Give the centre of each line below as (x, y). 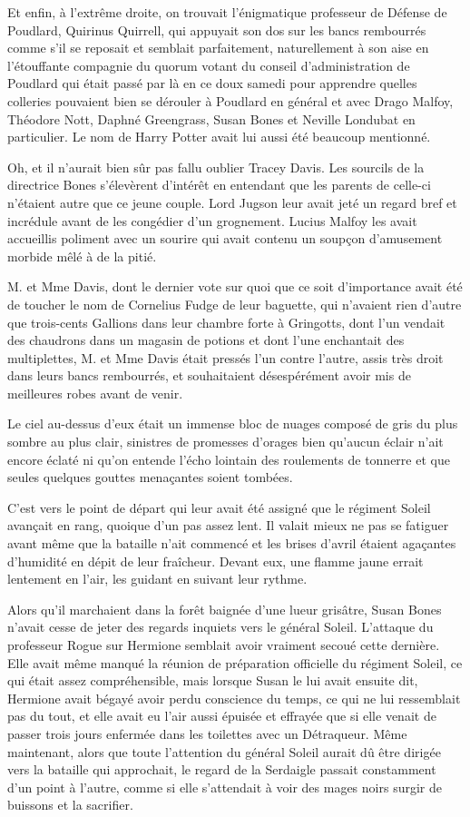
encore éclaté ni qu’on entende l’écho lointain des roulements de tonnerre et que (229, 459)
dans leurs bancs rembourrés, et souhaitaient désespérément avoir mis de (209, 375)
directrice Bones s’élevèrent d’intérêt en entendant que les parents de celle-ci (219, 185)
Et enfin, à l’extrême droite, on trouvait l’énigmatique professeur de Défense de (227, 12)
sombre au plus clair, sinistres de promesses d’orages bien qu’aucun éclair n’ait (225, 442)
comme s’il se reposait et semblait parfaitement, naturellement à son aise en (218, 48)
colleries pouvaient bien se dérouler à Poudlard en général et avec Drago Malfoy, (230, 100)
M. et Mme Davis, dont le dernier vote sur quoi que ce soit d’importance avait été (235, 286)
